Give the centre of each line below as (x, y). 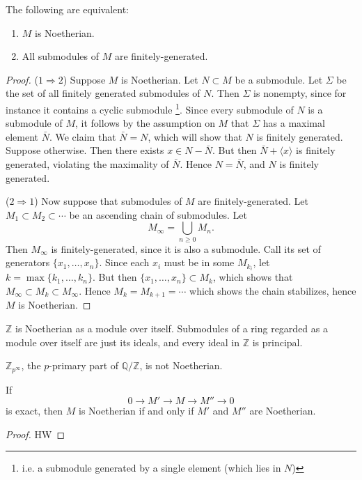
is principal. (277, 342)
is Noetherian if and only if (136, 411)
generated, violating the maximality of (87, 164)
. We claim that (82, 136)
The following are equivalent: (67, 9)
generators (28, 262)
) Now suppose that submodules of (108, 201)
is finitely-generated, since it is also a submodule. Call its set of (186, 248)
